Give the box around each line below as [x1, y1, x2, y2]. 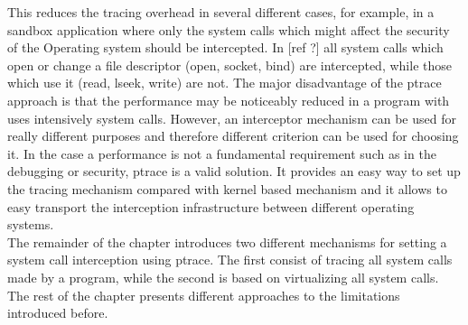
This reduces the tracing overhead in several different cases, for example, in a [7, 3, 435, 21]
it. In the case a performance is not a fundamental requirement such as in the [7, 144, 436, 162]
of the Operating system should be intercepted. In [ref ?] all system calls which [7, 38, 444, 57]
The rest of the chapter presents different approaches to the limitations [7, 285, 400, 304]
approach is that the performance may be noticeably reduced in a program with [7, 90, 450, 109]
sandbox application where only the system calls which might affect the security [7, 20, 450, 39]
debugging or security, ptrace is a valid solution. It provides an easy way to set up [7, 162, 461, 181]
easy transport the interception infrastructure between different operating [7, 197, 415, 216]
